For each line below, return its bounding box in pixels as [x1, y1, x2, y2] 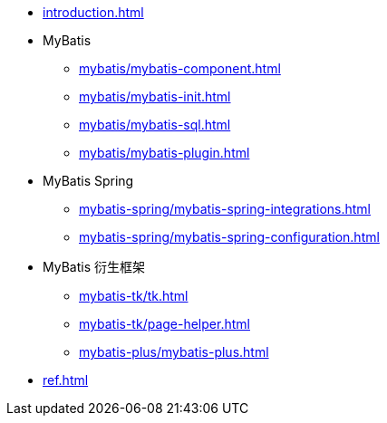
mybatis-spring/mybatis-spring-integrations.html [79, 201, 372, 216]
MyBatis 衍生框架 [43, 259, 145, 274]
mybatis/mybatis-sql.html [79, 117, 231, 132]
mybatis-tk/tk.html [79, 288, 189, 303]
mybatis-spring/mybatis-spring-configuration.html [79, 229, 380, 245]
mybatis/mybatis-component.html [79, 61, 281, 76]
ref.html [43, 372, 89, 388]
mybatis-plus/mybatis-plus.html [79, 344, 269, 360]
